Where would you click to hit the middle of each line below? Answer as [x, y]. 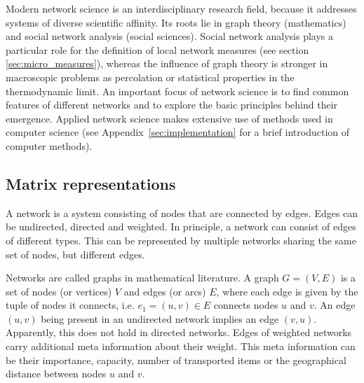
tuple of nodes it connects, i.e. [70, 305]
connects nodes [246, 305]
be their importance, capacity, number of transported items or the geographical [176, 360]
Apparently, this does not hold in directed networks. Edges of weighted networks [179, 332]
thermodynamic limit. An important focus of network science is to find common [177, 91]
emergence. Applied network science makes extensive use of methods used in [169, 118]
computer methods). [49, 145]
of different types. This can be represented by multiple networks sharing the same [181, 240]
